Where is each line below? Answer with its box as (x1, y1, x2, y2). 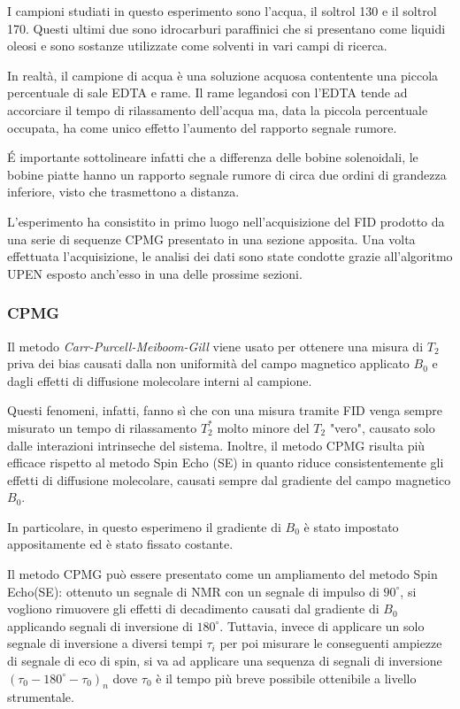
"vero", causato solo (329, 418, 435, 436)
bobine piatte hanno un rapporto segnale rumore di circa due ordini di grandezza (7, 165, 447, 183)
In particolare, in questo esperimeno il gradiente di (7, 517, 281, 536)
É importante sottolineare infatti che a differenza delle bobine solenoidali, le (7, 148, 418, 166)
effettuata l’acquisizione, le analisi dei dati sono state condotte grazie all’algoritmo (7, 247, 453, 266)
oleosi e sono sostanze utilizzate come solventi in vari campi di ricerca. (7, 36, 387, 55)
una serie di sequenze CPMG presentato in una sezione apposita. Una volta (7, 229, 416, 248)
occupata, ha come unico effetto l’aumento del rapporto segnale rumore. (7, 118, 397, 136)
